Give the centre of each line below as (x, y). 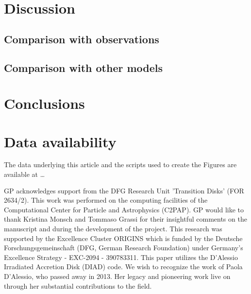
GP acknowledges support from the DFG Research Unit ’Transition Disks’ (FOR (124, 190)
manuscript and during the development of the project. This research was (113, 228)
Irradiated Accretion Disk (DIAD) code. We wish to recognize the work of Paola (123, 267)
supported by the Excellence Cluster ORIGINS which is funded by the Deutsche (123, 238)
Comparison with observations (82, 39)
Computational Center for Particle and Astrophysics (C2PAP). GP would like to (124, 209)
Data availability (60, 141)
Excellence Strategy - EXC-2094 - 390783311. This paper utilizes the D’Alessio (121, 257)
